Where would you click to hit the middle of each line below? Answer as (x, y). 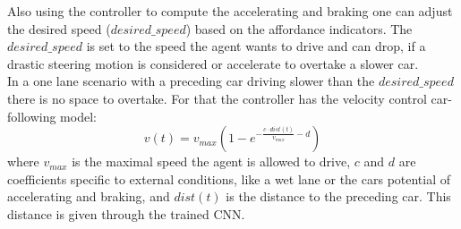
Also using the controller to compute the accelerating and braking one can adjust (230, 11)
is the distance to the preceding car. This (338, 196)
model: (78, 116)
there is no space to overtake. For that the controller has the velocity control (217, 98)
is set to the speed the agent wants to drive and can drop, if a (256, 46)
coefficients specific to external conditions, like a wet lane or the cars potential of (229, 178)
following (32, 116)
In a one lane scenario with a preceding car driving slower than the (191, 81)
